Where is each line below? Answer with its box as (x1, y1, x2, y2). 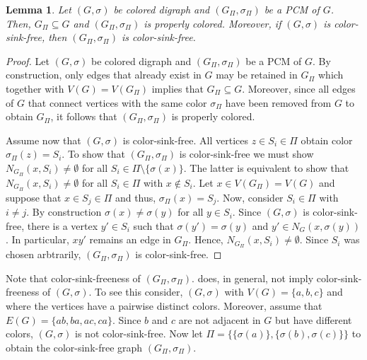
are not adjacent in (178, 312, 261, 327)
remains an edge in (89, 232, 171, 247)
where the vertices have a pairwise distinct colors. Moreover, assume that (6, 298, 322, 313)
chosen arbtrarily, (6, 247, 81, 262)
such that (133, 218, 174, 233)
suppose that (6, 190, 62, 204)
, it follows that (50, 109, 117, 124)
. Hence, (188, 232, 223, 247)
